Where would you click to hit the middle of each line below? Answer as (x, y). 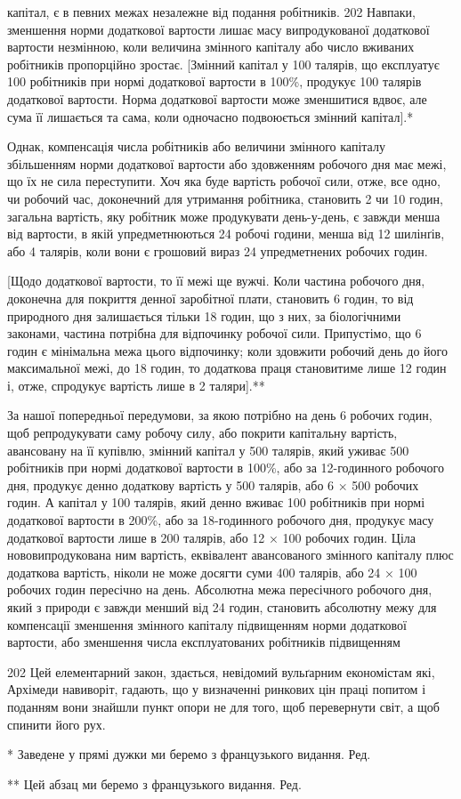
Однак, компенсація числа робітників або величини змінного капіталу (196, 146)
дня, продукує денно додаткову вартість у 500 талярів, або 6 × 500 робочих (213, 484)
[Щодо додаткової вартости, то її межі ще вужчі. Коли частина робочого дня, (216, 281)
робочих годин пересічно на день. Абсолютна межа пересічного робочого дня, (220, 589)
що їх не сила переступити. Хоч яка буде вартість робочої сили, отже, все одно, (224, 181)
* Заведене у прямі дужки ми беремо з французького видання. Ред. (189, 754)
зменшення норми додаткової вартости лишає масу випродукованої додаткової (218, 29)
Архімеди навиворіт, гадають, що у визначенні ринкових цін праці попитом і (217, 689)
